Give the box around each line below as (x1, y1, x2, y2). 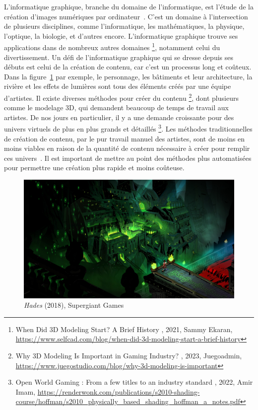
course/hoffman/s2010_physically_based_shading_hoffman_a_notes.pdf (15, 396, 240, 407)
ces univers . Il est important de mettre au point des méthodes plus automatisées (4, 152, 252, 163)
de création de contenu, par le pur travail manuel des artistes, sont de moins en (4, 133, 245, 143)
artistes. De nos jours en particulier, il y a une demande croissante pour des (4, 112, 234, 122)
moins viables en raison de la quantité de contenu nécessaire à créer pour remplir (4, 143, 250, 153)
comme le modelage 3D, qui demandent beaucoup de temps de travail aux (4, 102, 229, 113)
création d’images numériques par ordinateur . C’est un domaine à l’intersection (4, 11, 248, 21)
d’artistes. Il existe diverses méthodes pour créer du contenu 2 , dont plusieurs (4, 91, 239, 103)
